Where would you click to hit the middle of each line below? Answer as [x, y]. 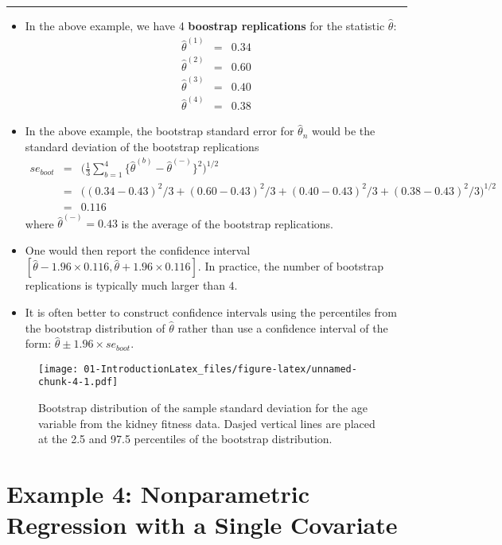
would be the [343, 131]
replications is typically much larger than [125, 285]
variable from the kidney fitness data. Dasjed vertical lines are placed [207, 423]
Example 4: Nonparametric [158, 494]
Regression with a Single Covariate [202, 525]
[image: [58, 369]
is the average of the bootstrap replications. [227, 223]
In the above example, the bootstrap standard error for [160, 131]
